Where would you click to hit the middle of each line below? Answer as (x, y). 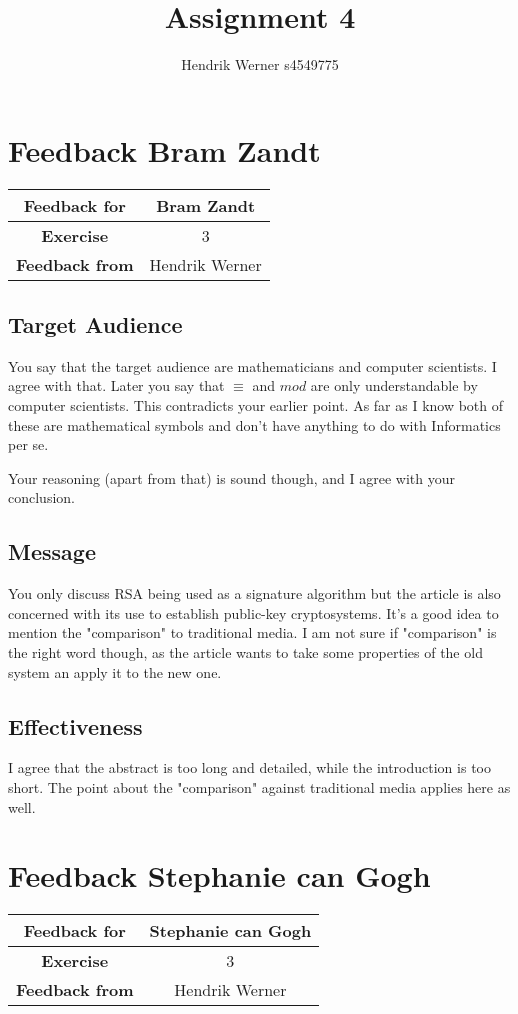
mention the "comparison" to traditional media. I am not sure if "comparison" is (252, 632)
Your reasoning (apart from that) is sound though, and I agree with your (231, 477)
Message (52, 551)
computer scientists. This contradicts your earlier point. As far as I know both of (256, 405)
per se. (28, 444)
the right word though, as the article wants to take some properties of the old (245, 652)
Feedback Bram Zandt (164, 149)
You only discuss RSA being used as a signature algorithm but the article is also (254, 593)
